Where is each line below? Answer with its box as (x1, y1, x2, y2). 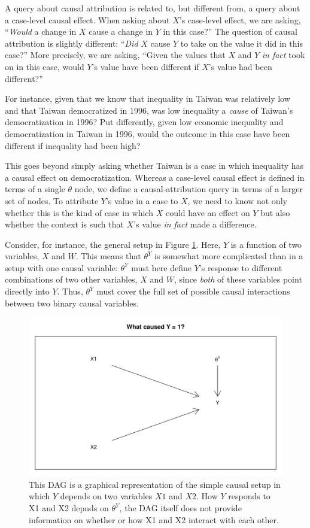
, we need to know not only (187, 194, 287, 207)
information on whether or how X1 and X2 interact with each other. (29, 513, 279, 526)
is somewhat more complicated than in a (154, 250, 303, 262)
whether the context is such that (5, 218, 124, 230)
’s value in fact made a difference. (133, 218, 257, 230)
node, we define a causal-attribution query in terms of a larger (74, 183, 303, 195)
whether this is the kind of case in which (5, 206, 153, 219)
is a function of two (230, 238, 302, 250)
